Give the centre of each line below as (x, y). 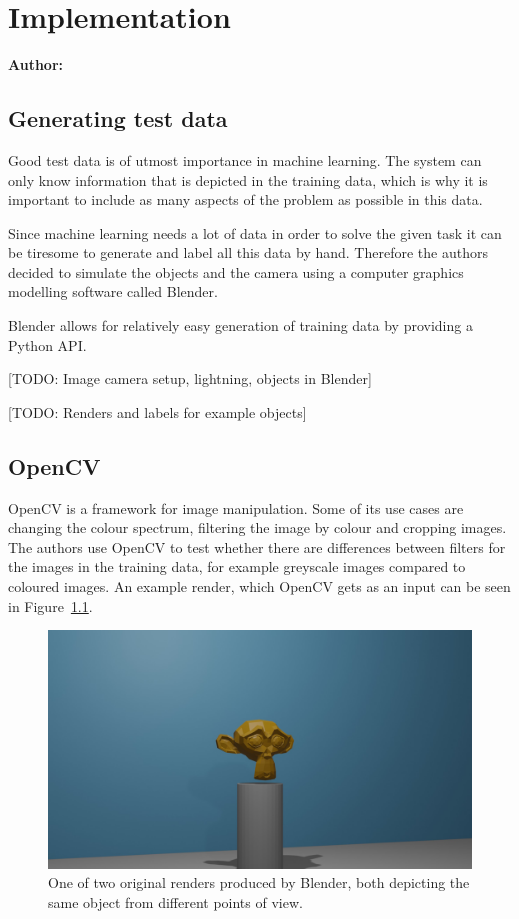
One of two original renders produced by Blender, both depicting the (259, 882)
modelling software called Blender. (113, 291)
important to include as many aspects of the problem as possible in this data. (245, 199)
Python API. (47, 344)
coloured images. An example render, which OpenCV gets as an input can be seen (259, 586)
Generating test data (118, 118)
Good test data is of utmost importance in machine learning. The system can (245, 159)
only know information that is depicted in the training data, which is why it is (248, 179)
